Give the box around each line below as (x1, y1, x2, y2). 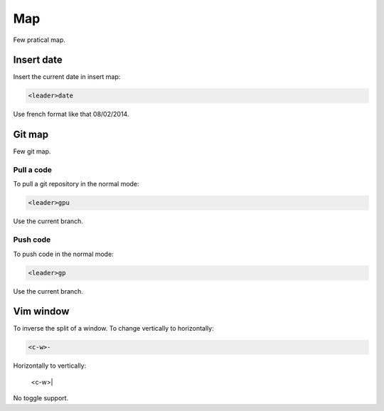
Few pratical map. (13, 36, 65, 44)
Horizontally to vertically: (13, 361, 87, 370)
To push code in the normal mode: (13, 250, 114, 258)
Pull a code (13, 165, 53, 175)
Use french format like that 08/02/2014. (13, 110, 129, 119)
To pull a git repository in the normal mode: (13, 180, 139, 188)
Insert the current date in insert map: (13, 73, 121, 81)
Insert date (13, 54, 63, 66)
